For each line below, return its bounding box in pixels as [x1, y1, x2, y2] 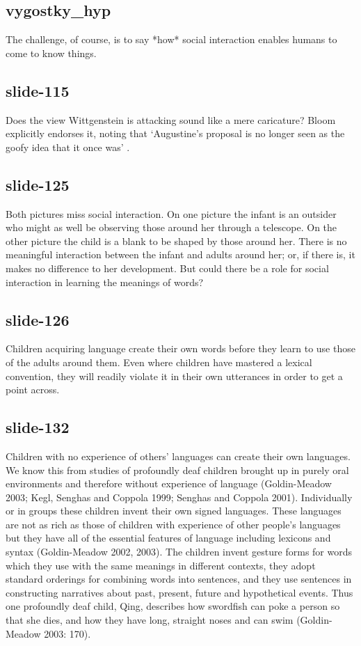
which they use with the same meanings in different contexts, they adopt [6, 558, 316, 572]
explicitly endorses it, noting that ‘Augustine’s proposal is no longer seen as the [6, 126, 345, 141]
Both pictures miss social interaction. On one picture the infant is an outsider [6, 206, 337, 221]
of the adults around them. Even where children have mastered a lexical [6, 354, 312, 369]
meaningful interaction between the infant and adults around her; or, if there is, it [6, 247, 355, 262]
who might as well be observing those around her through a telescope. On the [6, 220, 337, 235]
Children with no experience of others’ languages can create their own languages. [6, 448, 351, 463]
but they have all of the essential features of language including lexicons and [6, 530, 331, 545]
